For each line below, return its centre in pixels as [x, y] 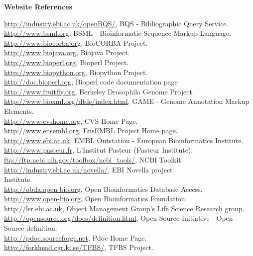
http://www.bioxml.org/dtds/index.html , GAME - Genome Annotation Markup [127, 101]
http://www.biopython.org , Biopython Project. [76, 72]
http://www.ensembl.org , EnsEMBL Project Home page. [91, 130]
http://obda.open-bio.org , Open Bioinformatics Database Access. [103, 189]
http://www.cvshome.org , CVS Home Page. [71, 121]
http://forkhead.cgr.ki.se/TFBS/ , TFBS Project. [79, 247]
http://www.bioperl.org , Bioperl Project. [66, 62]
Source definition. [31, 228]
